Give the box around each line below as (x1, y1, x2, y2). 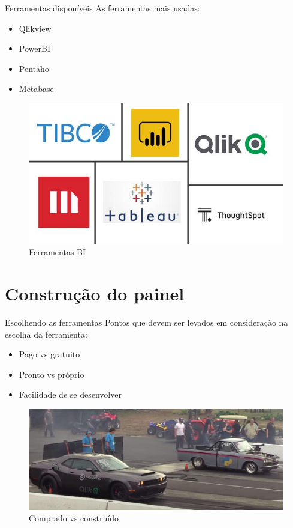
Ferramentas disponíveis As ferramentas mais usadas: (5, 2, 200, 14)
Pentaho (19, 62, 49, 74)
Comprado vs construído (29, 512, 119, 524)
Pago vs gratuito (19, 348, 80, 360)
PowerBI (19, 42, 50, 55)
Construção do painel (5, 281, 185, 306)
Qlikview (19, 22, 52, 34)
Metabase (19, 82, 54, 95)
